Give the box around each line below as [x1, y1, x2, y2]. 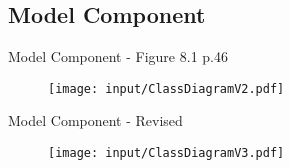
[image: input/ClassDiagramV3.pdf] [48, 146, 285, 161]
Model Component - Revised [8, 110, 183, 131]
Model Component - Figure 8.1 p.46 [8, 46, 228, 67]
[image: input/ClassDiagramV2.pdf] [48, 81, 285, 96]
